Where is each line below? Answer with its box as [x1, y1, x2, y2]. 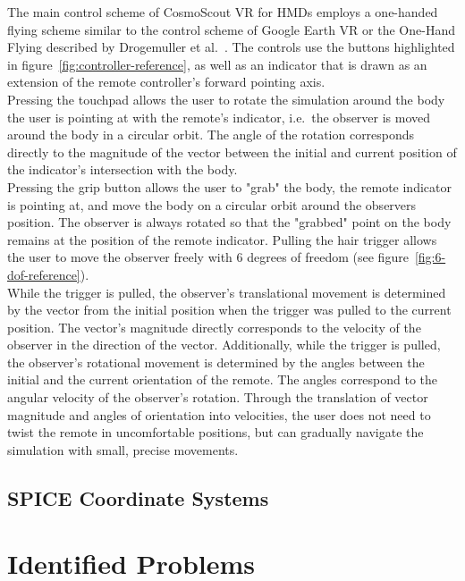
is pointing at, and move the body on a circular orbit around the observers [7, 195, 417, 214]
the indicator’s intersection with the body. [7, 160, 238, 179]
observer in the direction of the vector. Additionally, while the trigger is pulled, [7, 335, 441, 354]
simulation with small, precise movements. [7, 440, 239, 459]
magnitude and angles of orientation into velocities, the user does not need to [7, 405, 431, 424]
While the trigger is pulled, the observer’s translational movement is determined [7, 282, 446, 301]
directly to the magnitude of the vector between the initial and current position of [7, 142, 457, 161]
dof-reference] [7, 265, 80, 283]
